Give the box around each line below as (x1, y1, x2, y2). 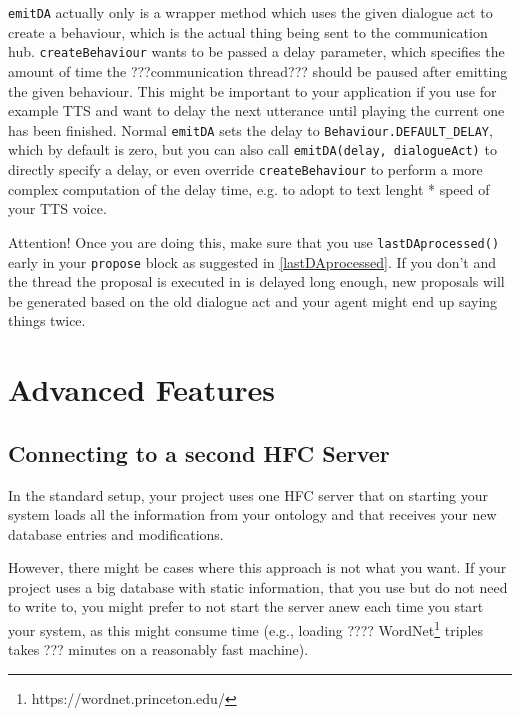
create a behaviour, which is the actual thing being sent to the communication (8, 21, 488, 42)
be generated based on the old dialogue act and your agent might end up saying (8, 290, 498, 311)
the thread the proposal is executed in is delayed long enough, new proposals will (8, 271, 505, 292)
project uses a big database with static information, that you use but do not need (8, 576, 508, 597)
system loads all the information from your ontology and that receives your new (8, 504, 497, 525)
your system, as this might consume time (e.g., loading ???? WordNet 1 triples (8, 617, 484, 640)
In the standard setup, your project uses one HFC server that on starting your (8, 484, 489, 505)
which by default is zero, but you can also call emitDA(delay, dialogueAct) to (8, 139, 497, 160)
